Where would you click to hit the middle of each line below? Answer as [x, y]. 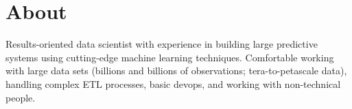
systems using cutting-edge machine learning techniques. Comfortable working [170, 57]
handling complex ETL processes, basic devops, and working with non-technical [173, 83]
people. [21, 97]
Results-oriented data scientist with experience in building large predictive [162, 44]
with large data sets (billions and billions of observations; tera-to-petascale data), [176, 71]
